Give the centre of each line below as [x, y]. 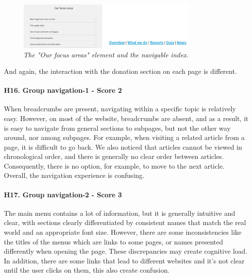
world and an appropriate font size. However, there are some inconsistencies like [123, 232]
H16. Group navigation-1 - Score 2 [63, 90]
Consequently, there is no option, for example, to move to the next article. [114, 165]
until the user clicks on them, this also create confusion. [87, 270]
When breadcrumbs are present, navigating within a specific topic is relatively [120, 109]
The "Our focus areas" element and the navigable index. [106, 55]
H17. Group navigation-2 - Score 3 [63, 194]
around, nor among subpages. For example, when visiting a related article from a [124, 137]
